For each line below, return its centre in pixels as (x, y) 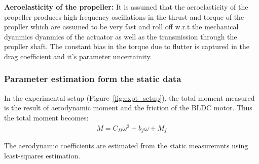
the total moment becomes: (46, 117)
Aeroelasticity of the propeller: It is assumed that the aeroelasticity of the (126, 7)
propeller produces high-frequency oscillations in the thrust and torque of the (124, 16)
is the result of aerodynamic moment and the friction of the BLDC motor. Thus (128, 108)
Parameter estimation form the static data (93, 79)
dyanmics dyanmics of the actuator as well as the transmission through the (121, 36)
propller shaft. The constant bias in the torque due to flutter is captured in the (127, 46)
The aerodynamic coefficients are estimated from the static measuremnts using (126, 146)
